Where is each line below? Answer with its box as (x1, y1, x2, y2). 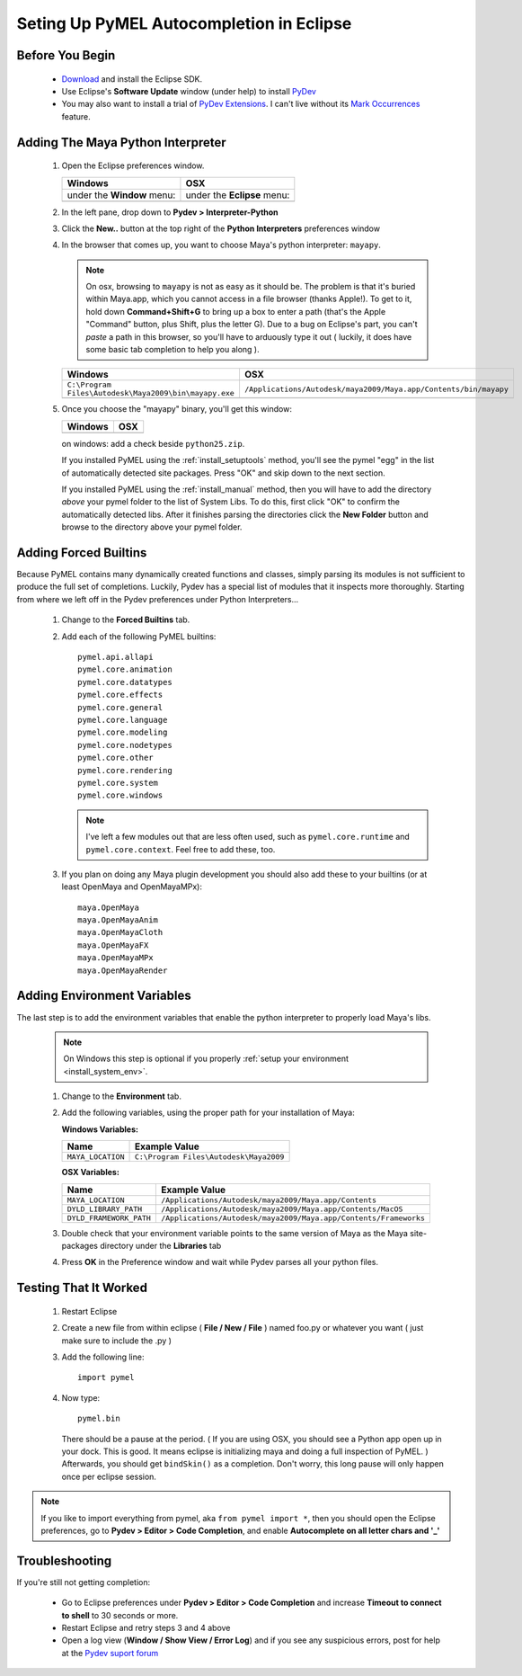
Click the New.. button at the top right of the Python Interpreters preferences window (61, 223, 381, 234)
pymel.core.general (77, 702, 164, 712)
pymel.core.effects (77, 690, 164, 700)
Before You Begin (16, 48, 116, 63)
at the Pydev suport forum (61, 1647, 159, 1658)
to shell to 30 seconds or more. (61, 1609, 179, 1620)
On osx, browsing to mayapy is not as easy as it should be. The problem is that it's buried (85, 281, 416, 292)
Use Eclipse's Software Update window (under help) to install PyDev (61, 85, 316, 96)
